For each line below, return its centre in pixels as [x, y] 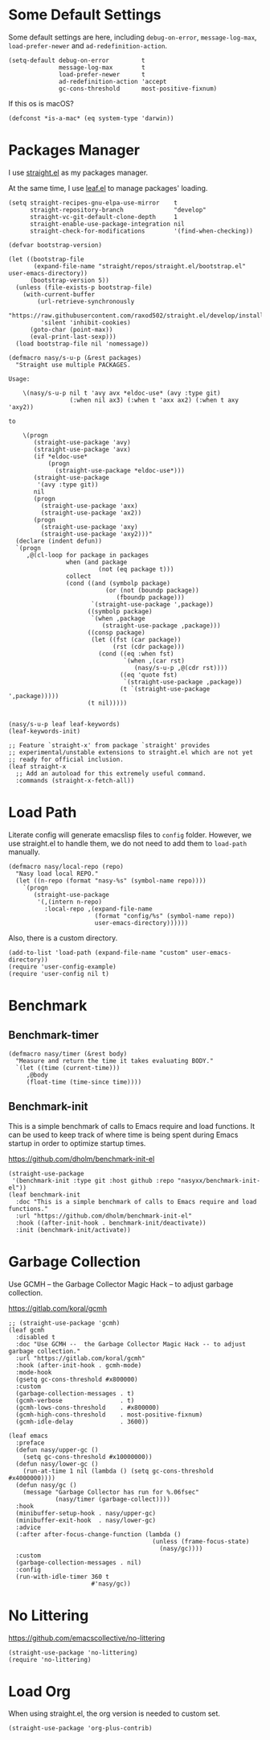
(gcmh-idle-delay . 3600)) [82, 1422]
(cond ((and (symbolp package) [118, 583]
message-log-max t [102, 67]
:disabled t [36, 1337]
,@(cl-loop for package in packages [88, 555]
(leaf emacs [28, 1436]
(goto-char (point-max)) [71, 329]
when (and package [96, 562]
